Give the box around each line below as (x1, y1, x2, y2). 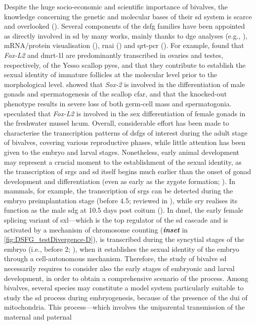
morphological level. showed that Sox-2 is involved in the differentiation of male (4, 79, 245, 89)
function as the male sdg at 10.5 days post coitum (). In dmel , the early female (4, 205, 243, 215)
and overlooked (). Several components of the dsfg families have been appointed (4, 21, 245, 31)
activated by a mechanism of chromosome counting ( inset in (4, 224, 188, 234)
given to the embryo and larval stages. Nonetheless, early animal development (4, 146, 239, 157)
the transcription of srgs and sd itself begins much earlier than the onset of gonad (4, 166, 252, 177)
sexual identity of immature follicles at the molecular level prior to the (4, 69, 217, 80)
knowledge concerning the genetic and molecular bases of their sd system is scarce (4, 11, 252, 21)
